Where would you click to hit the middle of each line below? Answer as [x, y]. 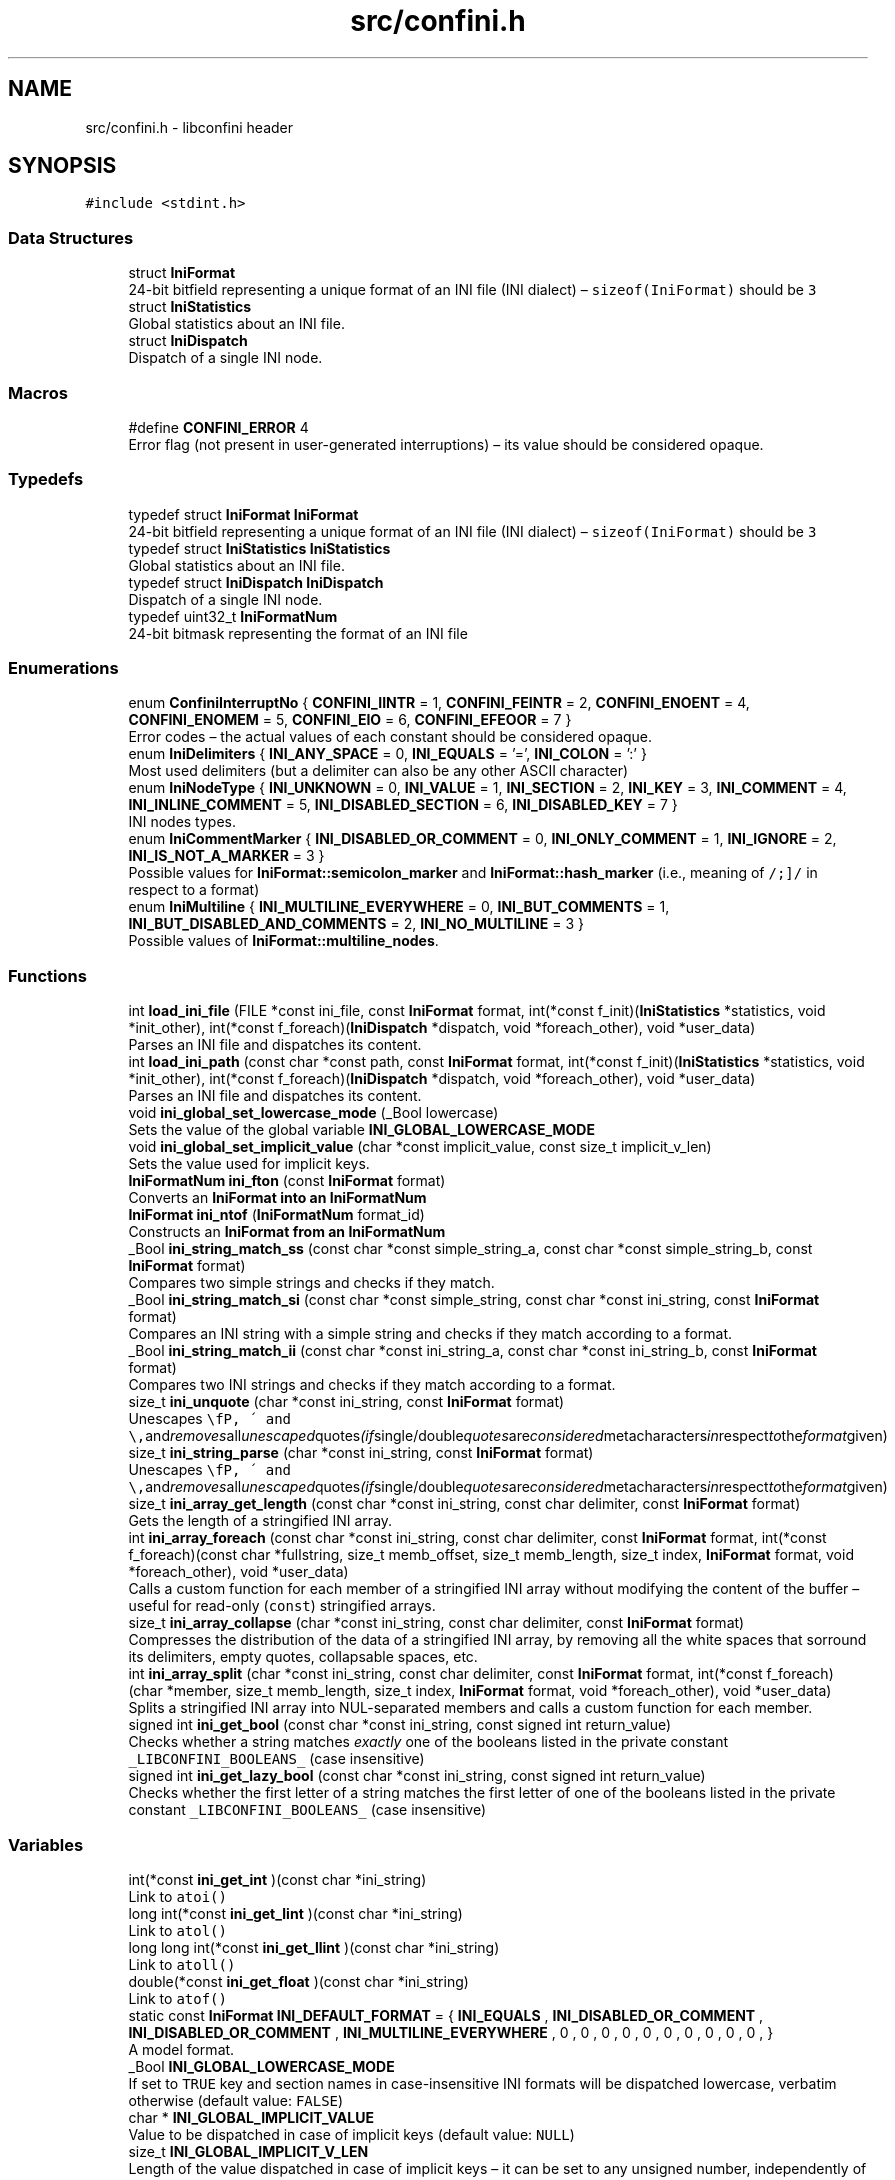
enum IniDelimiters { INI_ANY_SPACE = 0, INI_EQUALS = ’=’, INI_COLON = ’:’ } [387, 754]
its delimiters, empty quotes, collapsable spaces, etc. [303, 1657]
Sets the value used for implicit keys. [249, 1164]
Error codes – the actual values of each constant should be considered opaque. [390, 737]
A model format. [181, 2049]
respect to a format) [194, 890]
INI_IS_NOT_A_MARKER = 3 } [226, 856]
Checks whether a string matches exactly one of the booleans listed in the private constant [428, 1742]
